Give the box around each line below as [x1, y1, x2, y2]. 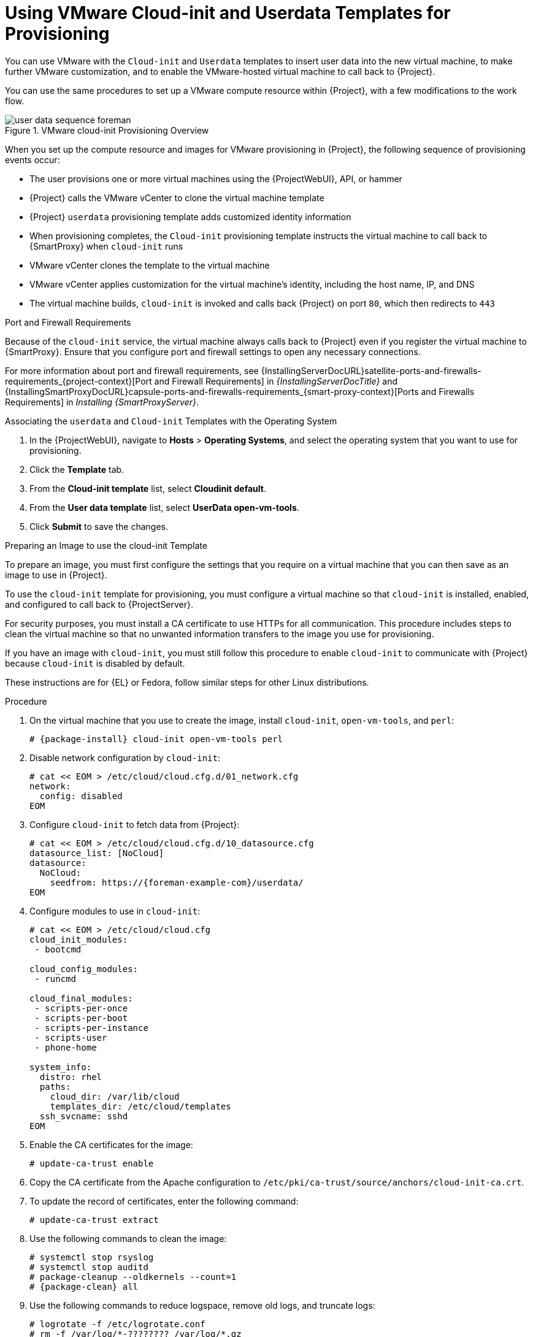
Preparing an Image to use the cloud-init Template [5, 540, 207, 551]
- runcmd [34, 973, 76, 984]
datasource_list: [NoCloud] [29, 848, 164, 858]
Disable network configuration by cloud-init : [29, 752, 220, 763]
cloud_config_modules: [29, 963, 139, 974]
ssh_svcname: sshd [39, 1111, 128, 1121]
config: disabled [39, 791, 123, 801]
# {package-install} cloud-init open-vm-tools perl [29, 734, 283, 744]
